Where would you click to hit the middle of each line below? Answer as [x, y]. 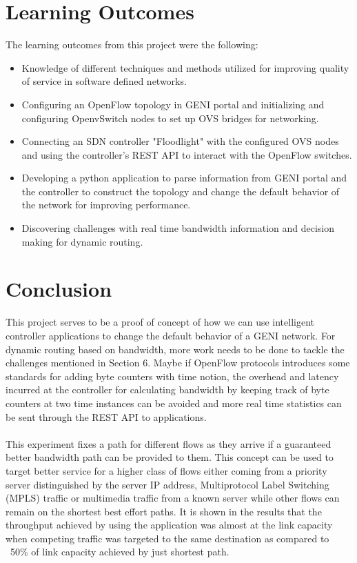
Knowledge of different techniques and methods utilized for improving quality [185, 67]
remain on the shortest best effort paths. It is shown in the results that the [164, 511]
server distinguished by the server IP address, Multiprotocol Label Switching [167, 484]
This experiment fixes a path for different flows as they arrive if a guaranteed [169, 443]
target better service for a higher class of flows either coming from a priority [166, 470]
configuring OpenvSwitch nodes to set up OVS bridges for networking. [170, 118]
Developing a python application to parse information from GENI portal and [184, 178]
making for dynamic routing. [82, 241]
